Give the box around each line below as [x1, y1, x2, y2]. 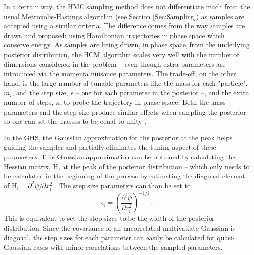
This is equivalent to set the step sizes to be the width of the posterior [4, 213, 215, 223]
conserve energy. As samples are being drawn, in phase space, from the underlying [4, 39, 250, 50]
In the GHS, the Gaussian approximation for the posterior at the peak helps [4, 132, 233, 142]
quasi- [217, 232, 235, 242]
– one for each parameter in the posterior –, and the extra [75, 87, 249, 98]
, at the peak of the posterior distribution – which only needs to [58, 161, 250, 171]
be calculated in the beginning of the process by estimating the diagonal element [4, 171, 245, 181]
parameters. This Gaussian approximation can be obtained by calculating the [4, 151, 235, 161]
